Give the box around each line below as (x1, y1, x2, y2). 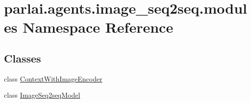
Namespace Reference (23, 17, 174, 37)
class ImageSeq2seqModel (4, 90, 80, 100)
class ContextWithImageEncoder (4, 73, 102, 83)
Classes (4, 50, 41, 65)
